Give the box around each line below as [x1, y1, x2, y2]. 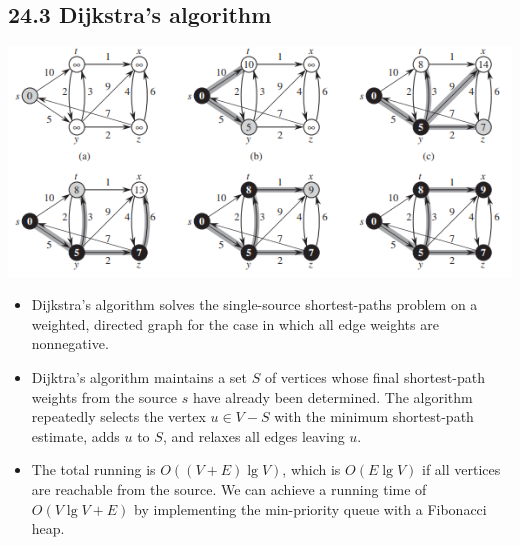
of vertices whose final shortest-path [264, 366, 485, 387]
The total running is [31, 459, 156, 480]
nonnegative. [31, 333, 109, 354]
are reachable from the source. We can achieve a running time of [31, 478, 427, 499]
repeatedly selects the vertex [31, 406, 206, 427]
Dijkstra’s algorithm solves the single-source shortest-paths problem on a [31, 294, 478, 315]
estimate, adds [31, 425, 120, 446]
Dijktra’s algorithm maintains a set [31, 366, 247, 387]
